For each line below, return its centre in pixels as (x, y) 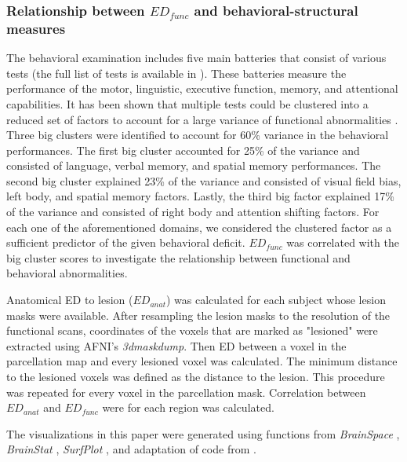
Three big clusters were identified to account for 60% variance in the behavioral (198, 135)
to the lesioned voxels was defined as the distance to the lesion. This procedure (196, 377)
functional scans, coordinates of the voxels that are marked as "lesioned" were (192, 330)
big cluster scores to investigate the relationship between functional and (178, 257)
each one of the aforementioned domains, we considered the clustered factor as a (199, 227)
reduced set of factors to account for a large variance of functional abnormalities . (202, 119)
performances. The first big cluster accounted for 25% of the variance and (183, 150)
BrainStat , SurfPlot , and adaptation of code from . (131, 449)
